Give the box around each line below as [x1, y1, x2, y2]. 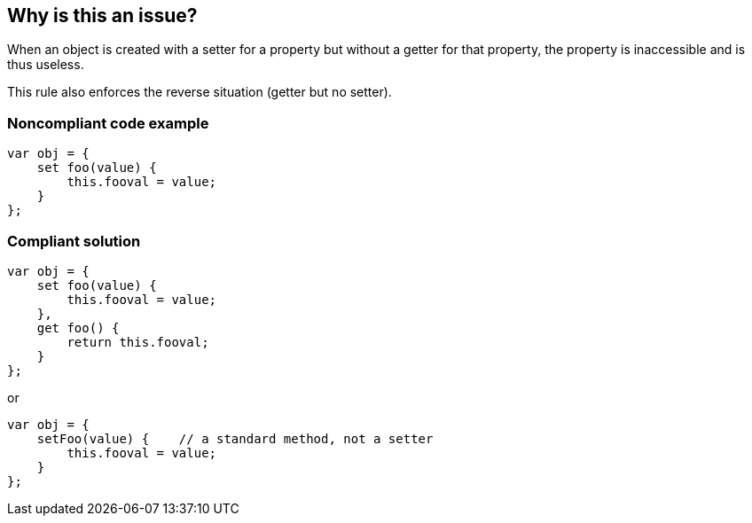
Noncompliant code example [7, 113, 209, 132]
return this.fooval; [67, 334, 209, 349]
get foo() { [36, 320, 120, 335]
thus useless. [7, 57, 84, 73]
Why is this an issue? [7, 4, 198, 27]
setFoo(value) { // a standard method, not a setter [36, 431, 434, 446]
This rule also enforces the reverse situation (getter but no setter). [7, 84, 392, 100]
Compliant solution [7, 231, 141, 250]
